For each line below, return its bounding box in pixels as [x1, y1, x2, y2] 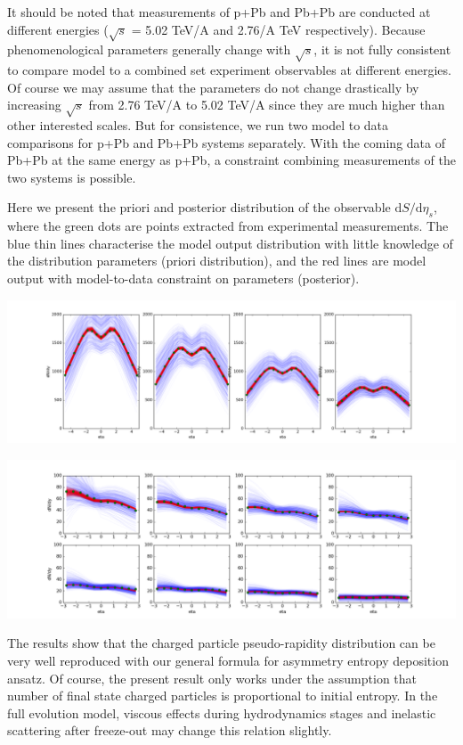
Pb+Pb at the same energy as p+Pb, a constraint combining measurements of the [7, 151, 456, 169]
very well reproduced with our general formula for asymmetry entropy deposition [7, 651, 449, 670]
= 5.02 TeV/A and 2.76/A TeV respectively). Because [131, 20, 426, 38]
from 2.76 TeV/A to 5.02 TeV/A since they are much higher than [88, 95, 445, 114]
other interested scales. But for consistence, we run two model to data [7, 116, 389, 135]
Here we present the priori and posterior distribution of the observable [7, 198, 391, 217]
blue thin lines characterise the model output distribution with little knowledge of [7, 233, 453, 252]
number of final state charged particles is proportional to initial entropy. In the [7, 686, 438, 705]
